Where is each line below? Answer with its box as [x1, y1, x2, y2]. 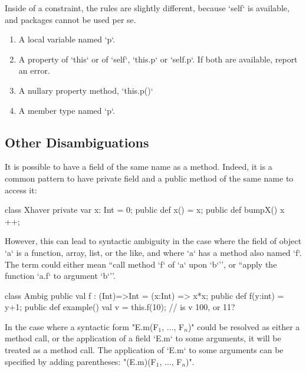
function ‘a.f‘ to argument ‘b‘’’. [5, 269, 116, 282]
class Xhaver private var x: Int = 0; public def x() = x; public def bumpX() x [5, 203, 285, 216]
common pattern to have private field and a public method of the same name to [5, 172, 294, 184]
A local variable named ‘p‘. [18, 33, 116, 45]
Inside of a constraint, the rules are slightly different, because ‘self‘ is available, [5, 2, 289, 14]
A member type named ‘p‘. [18, 104, 115, 116]
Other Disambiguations [5, 133, 149, 151]
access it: [5, 183, 37, 196]
